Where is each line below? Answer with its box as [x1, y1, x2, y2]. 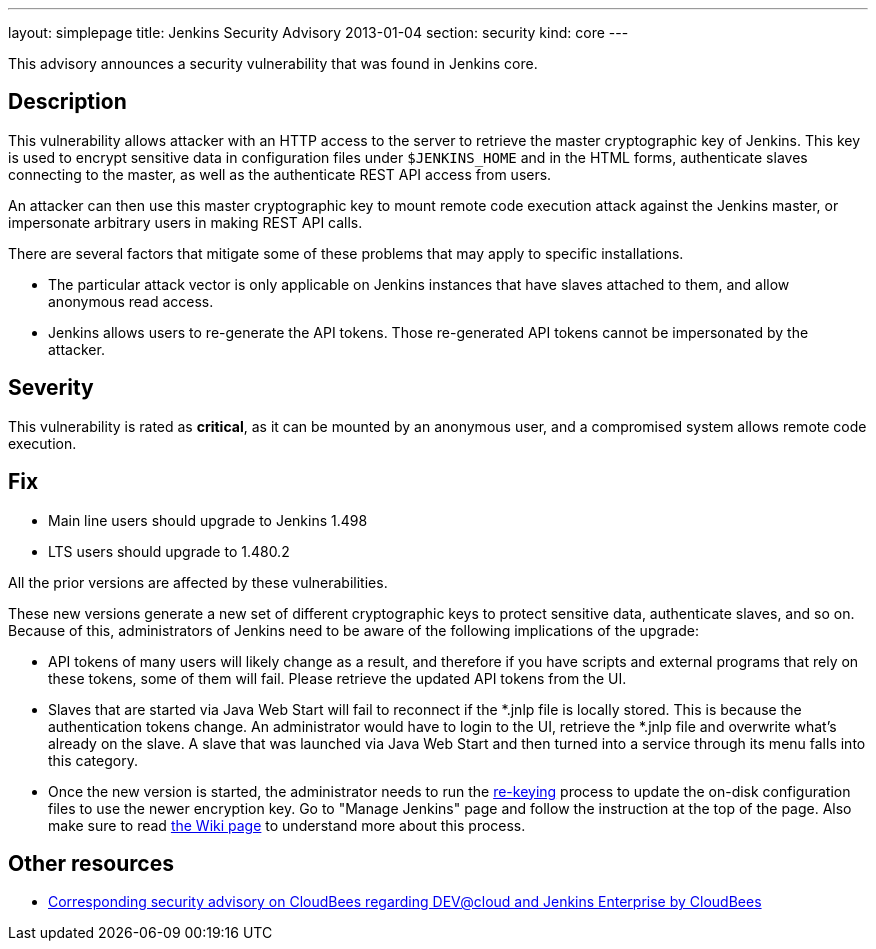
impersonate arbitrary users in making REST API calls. [8, 213, 363, 231]
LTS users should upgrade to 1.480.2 [48, 542, 290, 560]
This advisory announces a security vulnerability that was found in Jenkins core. [8, 55, 538, 72]
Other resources [8, 850, 174, 876]
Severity [8, 375, 94, 401]
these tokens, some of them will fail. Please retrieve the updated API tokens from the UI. [48, 669, 627, 687]
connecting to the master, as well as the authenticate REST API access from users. [8, 165, 552, 183]
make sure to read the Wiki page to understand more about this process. [48, 816, 526, 834]
